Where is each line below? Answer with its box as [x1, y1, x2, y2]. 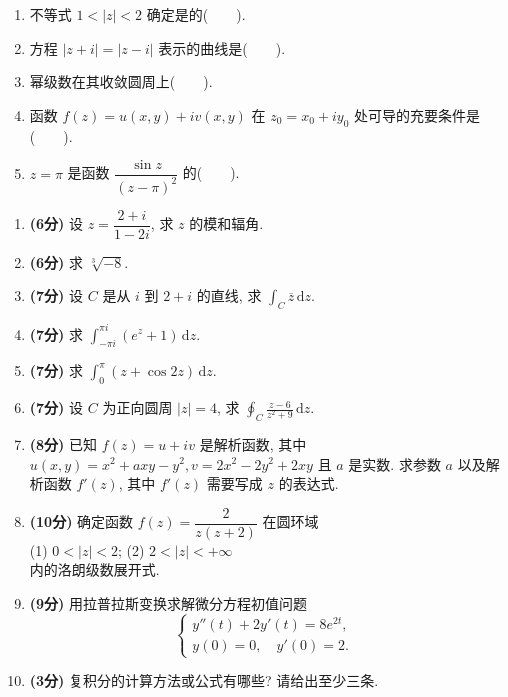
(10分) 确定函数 [29, 511, 134, 532]
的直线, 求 [196, 285, 262, 306]
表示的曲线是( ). [158, 37, 286, 58]
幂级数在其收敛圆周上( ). [29, 71, 213, 92]
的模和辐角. [189, 213, 264, 234]
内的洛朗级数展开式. [29, 559, 160, 580]
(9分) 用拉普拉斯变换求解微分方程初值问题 [29, 592, 308, 613]
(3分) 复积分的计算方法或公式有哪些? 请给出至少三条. [29, 670, 379, 691]
